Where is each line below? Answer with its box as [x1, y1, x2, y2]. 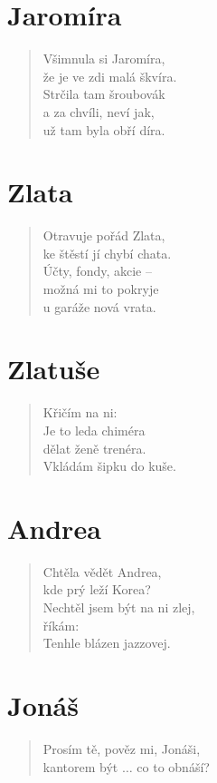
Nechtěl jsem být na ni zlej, [42, 598, 195, 616]
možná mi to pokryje [42, 279, 159, 298]
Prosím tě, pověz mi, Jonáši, [42, 739, 201, 758]
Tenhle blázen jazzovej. [42, 633, 171, 652]
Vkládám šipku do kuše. [42, 456, 176, 475]
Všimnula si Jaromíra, [42, 49, 165, 68]
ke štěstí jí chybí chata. [42, 243, 172, 262]
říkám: [42, 615, 80, 634]
